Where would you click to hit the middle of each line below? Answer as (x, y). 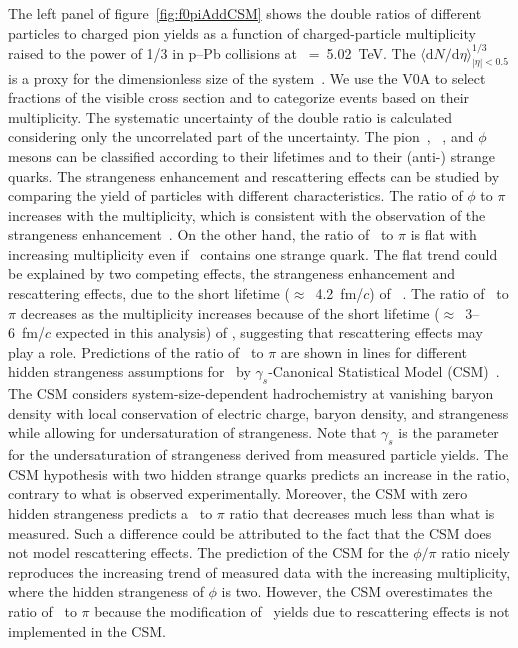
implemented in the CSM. (87, 630)
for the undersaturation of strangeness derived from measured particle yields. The (258, 454)
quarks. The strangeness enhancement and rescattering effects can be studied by (254, 175)
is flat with (443, 234)
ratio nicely (476, 552)
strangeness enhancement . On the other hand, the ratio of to (201, 234)
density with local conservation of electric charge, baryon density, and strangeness (258, 412)
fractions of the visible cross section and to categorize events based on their (239, 97)
